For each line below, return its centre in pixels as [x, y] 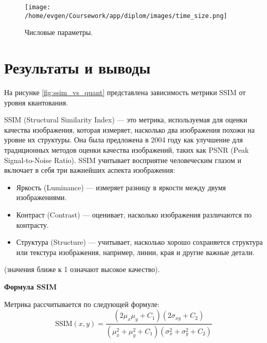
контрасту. [32, 224]
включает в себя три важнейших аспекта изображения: [90, 170]
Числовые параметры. [59, 32]
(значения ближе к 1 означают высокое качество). [82, 269]
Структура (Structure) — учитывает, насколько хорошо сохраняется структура [139, 242]
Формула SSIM [31, 286]
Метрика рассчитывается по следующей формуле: [82, 304]
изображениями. [41, 197]
